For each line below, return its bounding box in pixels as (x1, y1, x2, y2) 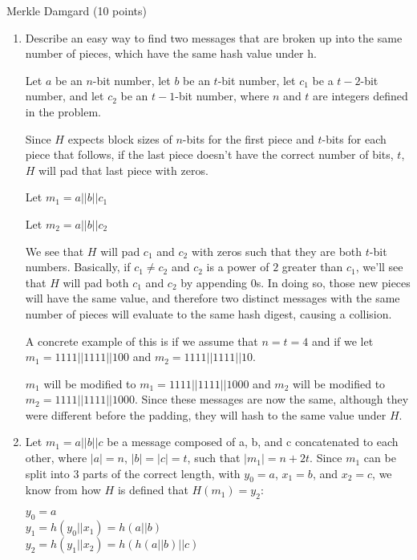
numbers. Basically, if (25, 258, 131, 275)
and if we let (311, 332, 374, 349)
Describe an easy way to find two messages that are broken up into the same (25, 29, 403, 46)
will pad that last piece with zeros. (38, 161, 208, 178)
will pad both (63, 274, 129, 290)
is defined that (117, 481, 188, 498)
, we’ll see (355, 258, 403, 275)
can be (363, 449, 396, 466)
